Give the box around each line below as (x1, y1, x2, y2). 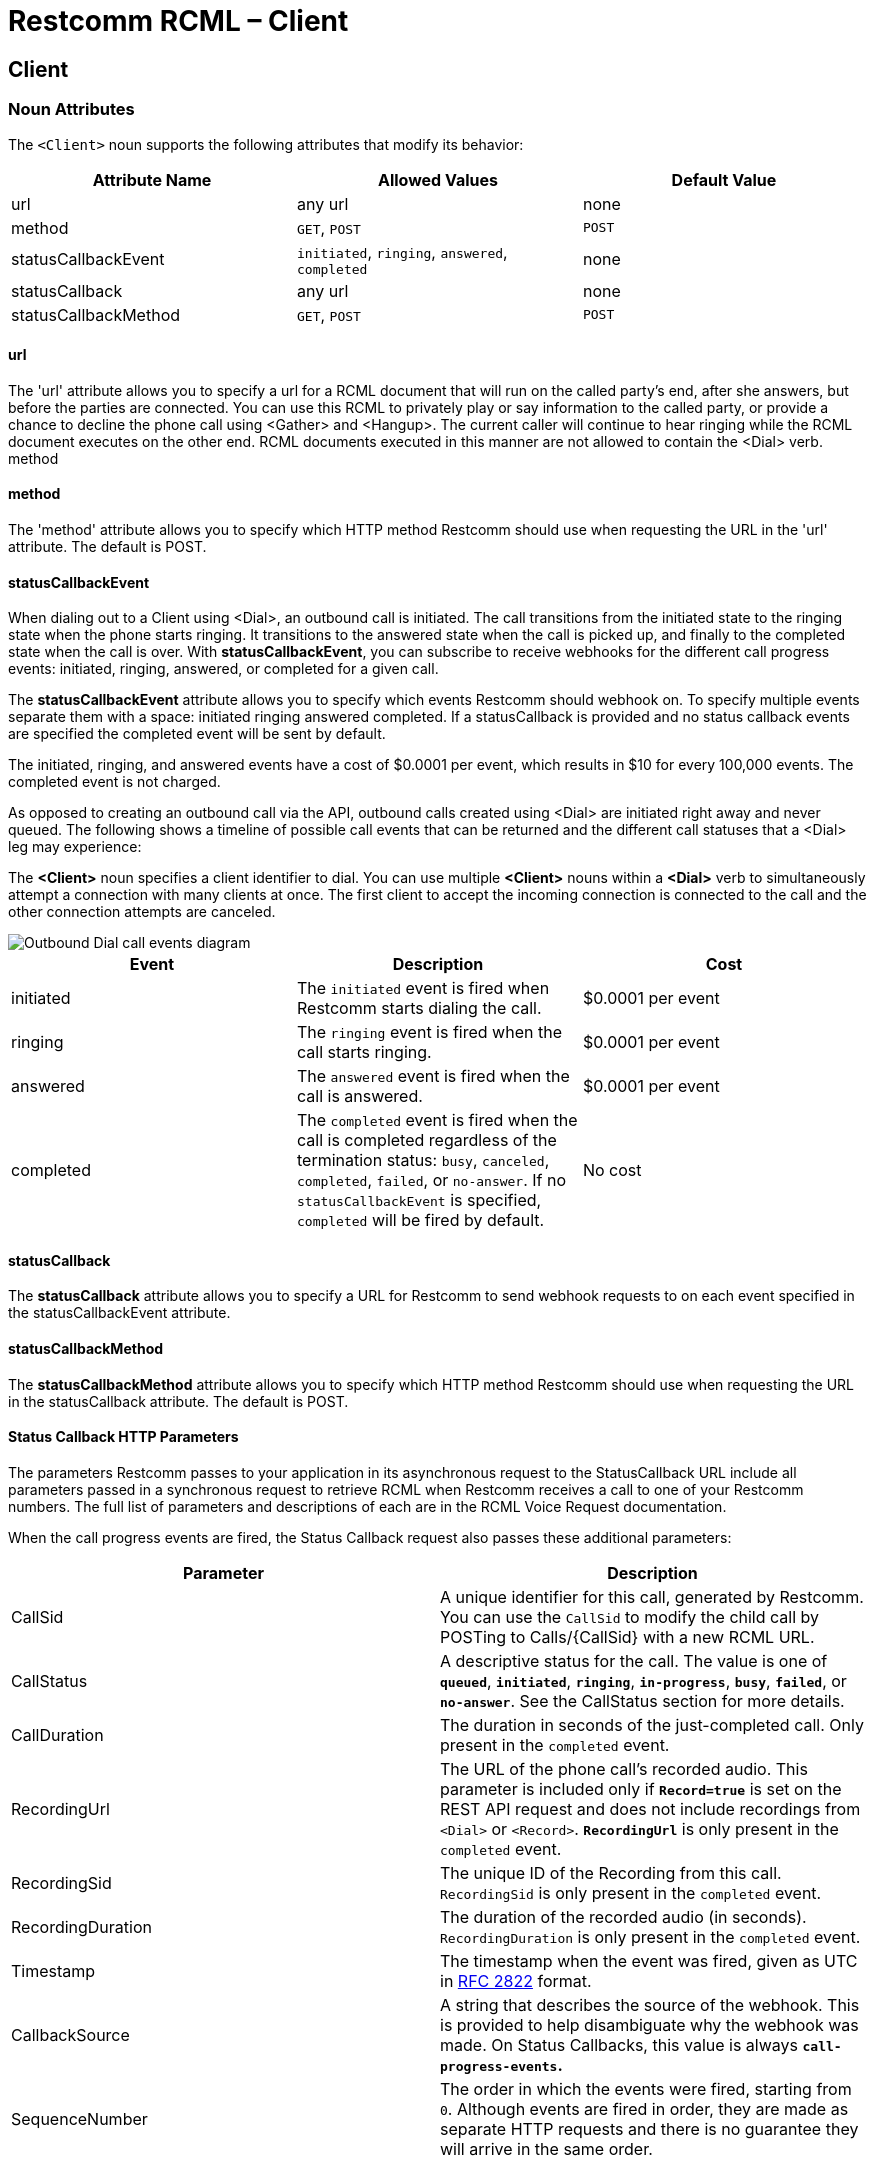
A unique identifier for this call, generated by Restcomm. (440, 1586, 864, 1607)
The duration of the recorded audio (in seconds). (440, 1906, 807, 1927)
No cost (582, 1160, 642, 1181)
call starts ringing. (296, 1042, 432, 1063)
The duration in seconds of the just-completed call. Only (440, 1714, 864, 1735)
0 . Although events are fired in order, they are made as (440, 2098, 849, 2119)
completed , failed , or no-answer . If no (296, 1170, 567, 1191)
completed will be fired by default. (296, 1210, 545, 1231)
